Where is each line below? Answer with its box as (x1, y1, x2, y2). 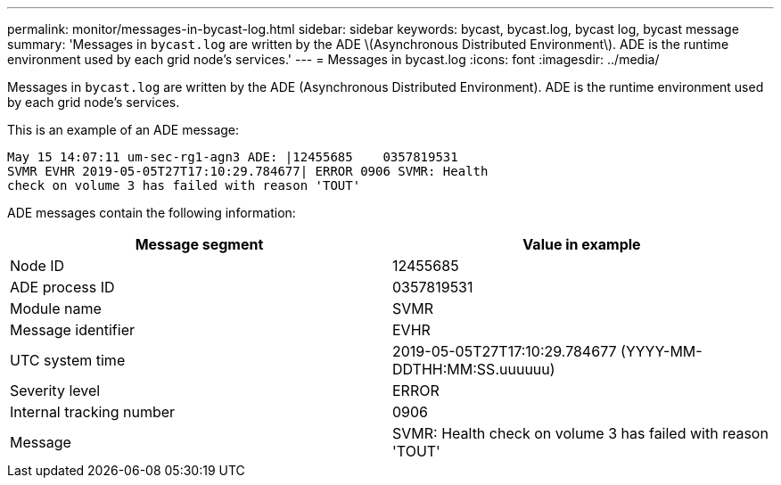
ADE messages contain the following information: (7, 205, 296, 220)
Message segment (135, 235, 264, 253)
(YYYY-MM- (621, 342, 703, 360)
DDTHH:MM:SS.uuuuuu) (392, 360, 555, 378)
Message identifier (10, 321, 136, 339)
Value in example (522, 235, 641, 253)
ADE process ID (10, 278, 115, 296)
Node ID (10, 257, 65, 275)
